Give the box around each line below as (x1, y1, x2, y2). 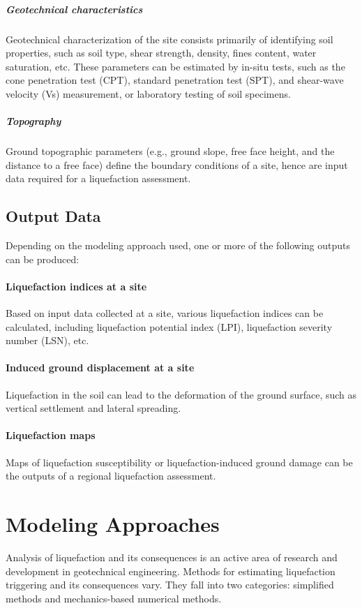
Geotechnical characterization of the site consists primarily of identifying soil (6, 31, 333, 46)
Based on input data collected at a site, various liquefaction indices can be (6, 306, 324, 320)
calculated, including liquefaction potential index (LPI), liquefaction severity (6, 319, 333, 334)
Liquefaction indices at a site (6, 279, 147, 293)
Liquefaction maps (6, 428, 96, 443)
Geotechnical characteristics (6, 1, 143, 16)
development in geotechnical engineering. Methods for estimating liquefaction (6, 563, 335, 578)
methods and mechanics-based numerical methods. (6, 591, 222, 605)
